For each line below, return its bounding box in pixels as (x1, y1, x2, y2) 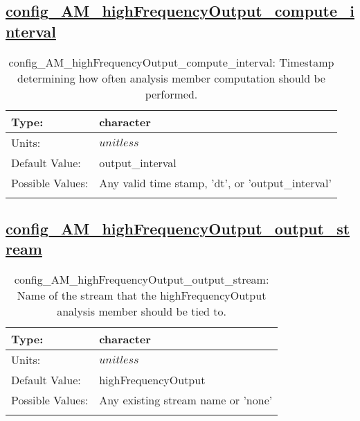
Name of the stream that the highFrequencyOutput (17, 287, 267, 304)
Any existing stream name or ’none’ (99, 392, 273, 409)
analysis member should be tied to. (57, 303, 226, 320)
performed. (145, 85, 198, 102)
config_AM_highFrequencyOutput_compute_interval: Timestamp (8, 53, 334, 70)
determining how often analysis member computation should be (17, 69, 325, 86)
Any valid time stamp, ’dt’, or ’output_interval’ (99, 174, 332, 191)
